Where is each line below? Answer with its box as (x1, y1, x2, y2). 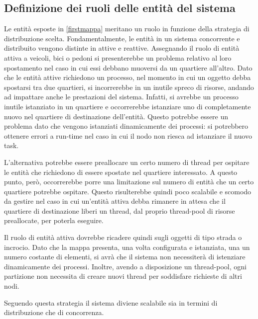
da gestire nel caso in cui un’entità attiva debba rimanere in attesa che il (4, 196, 226, 206)
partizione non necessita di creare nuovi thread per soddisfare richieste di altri (4, 271, 242, 281)
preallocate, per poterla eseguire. (4, 215, 104, 226)
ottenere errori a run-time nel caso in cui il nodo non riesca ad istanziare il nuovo (4, 130, 252, 141)
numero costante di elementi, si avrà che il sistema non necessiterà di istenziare (4, 251, 246, 262)
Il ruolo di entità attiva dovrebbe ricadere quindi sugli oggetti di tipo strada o (4, 232, 242, 242)
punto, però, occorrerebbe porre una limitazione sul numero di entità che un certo (4, 176, 254, 187)
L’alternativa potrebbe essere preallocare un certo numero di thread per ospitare (4, 157, 250, 167)
